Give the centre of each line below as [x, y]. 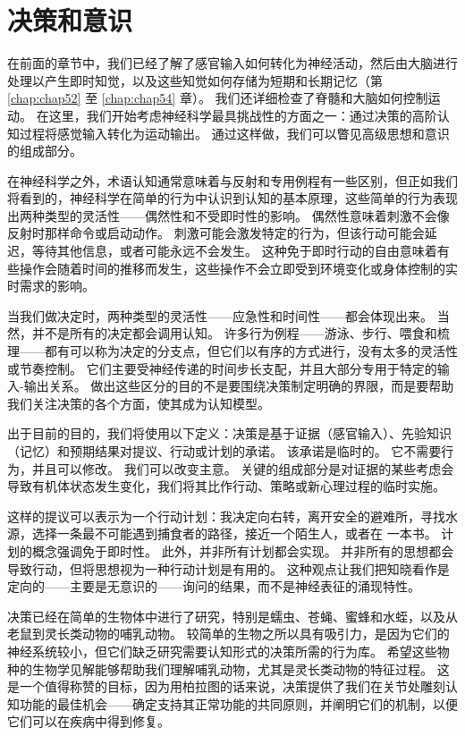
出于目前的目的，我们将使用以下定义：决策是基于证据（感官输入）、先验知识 [229, 433]
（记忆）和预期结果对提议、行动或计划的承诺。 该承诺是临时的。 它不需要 [224, 451]
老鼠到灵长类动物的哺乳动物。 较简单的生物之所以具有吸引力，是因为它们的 [228, 634]
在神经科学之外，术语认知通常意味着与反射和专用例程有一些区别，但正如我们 [232, 180]
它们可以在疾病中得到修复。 [89, 721]
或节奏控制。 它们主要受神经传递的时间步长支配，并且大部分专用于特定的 [222, 368]
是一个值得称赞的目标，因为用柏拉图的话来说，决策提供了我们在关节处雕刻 [226, 686]
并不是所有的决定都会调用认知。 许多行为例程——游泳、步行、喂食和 [234, 333]
